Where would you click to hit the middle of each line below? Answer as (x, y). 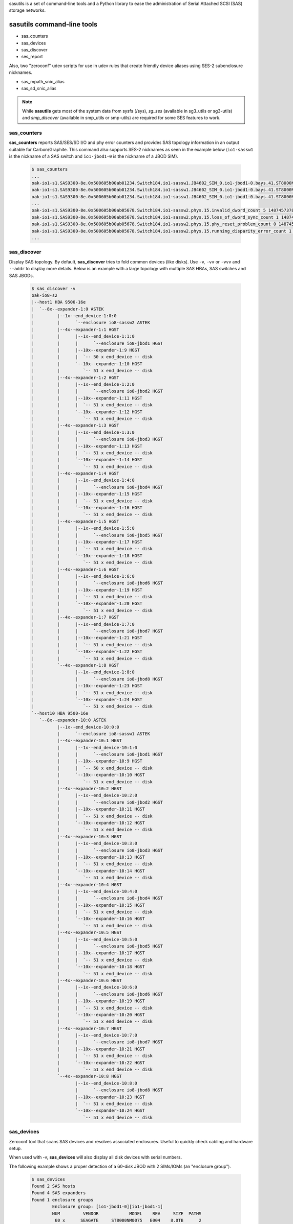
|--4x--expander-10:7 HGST (89, 1028)
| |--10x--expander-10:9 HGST (100, 761)
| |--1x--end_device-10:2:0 (97, 795)
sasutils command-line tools (53, 24)
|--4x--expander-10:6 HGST (89, 980)
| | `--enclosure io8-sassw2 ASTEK (91, 323)
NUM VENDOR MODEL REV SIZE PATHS (127, 1213)
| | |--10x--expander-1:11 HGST (87, 398)
